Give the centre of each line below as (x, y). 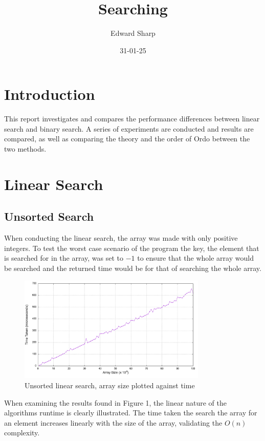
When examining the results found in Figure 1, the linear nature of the (115, 402)
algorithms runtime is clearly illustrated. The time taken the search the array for (131, 413)
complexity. (22, 433)
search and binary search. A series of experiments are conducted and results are (129, 128)
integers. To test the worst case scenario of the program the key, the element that (132, 248)
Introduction (50, 94)
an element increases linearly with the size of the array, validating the (113, 422)
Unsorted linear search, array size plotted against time (110, 385)
